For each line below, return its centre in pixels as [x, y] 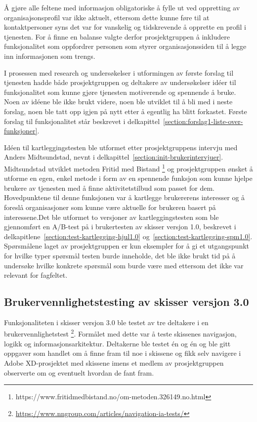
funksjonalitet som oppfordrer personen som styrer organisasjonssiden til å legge [125, 46]
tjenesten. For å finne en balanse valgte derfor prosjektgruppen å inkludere [117, 36]
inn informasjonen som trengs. [50, 56]
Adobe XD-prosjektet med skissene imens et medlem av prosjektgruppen [114, 362]
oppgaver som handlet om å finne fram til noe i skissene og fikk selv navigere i [123, 353]
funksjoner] [21, 131]
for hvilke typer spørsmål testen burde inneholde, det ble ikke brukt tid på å [120, 255]
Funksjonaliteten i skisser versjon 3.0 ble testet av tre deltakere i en [106, 322]
